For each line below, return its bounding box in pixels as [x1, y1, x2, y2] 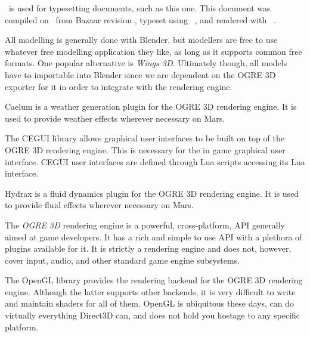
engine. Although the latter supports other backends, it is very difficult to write [5, 285, 296, 298]
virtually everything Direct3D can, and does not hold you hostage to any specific [5, 309, 300, 321]
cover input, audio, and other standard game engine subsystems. [5, 253, 240, 266]
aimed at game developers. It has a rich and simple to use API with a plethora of [5, 230, 302, 243]
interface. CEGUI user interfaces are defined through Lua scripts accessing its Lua [5, 155, 305, 168]
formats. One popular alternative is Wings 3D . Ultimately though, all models [5, 57, 287, 69]
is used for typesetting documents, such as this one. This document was [8, 2, 271, 14]
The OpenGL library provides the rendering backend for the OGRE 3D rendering [5, 274, 303, 286]
